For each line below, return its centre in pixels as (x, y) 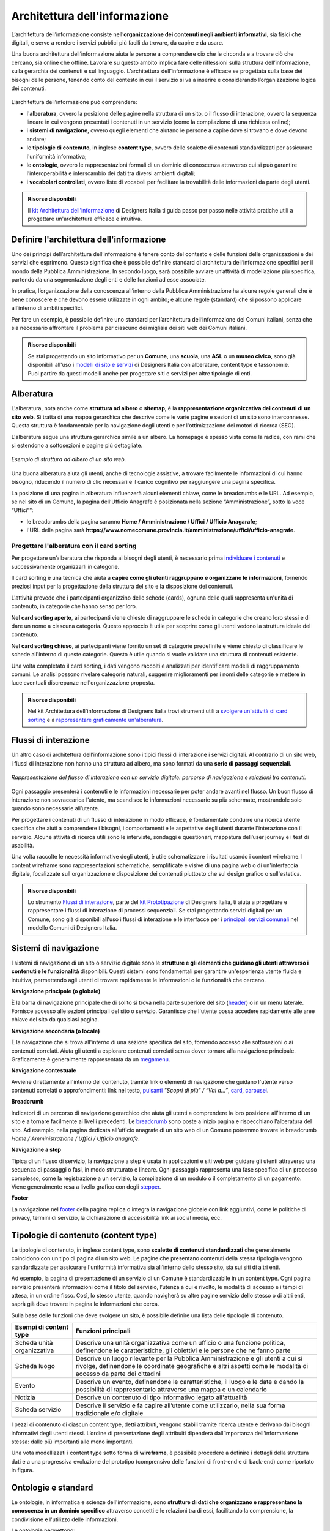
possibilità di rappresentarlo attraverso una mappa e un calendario (171, 1390)
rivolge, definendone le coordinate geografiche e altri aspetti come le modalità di (192, 1366)
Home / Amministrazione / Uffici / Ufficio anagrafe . (75, 1138)
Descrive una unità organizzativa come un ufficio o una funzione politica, (180, 1343)
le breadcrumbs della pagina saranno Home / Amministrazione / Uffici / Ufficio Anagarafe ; (142, 521)
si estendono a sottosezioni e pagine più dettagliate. (77, 446)
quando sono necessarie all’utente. (55, 808)
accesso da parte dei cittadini (118, 1374)
